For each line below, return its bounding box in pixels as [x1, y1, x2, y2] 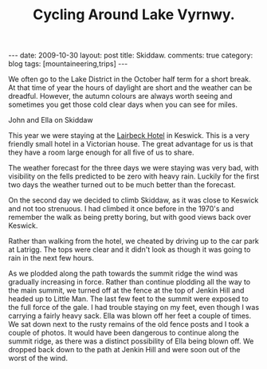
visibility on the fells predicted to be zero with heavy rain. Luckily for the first [8, 171, 260, 181]
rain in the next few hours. [8, 253, 94, 263]
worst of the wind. [8, 353, 68, 363]
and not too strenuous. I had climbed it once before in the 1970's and [8, 204, 234, 214]
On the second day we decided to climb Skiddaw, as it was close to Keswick [8, 195, 259, 205]
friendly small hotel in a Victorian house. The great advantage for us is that [8, 139, 253, 149]
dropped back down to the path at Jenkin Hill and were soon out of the [8, 345, 241, 355]
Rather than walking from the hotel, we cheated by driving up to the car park [8, 237, 259, 246]
